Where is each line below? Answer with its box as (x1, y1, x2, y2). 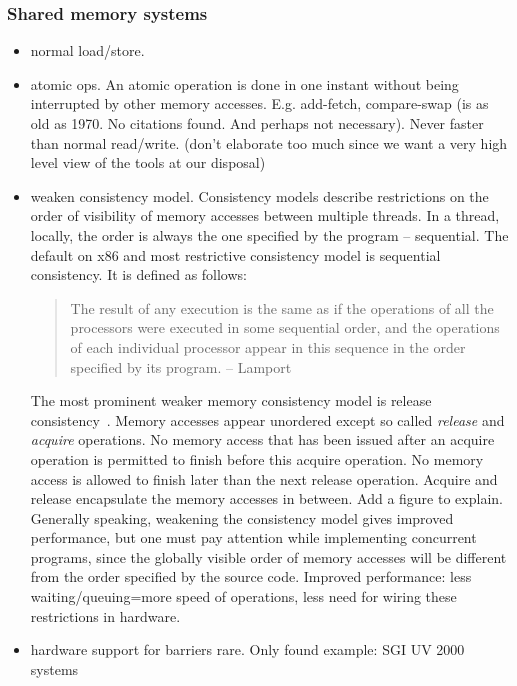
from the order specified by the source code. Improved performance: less (30, 566, 472, 587)
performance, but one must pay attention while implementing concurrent (30, 527, 477, 548)
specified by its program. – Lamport (70, 356, 292, 377)
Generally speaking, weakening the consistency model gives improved (30, 507, 454, 528)
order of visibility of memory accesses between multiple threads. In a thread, (30, 205, 500, 226)
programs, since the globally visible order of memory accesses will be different (30, 546, 507, 567)
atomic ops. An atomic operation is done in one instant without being (30, 73, 459, 94)
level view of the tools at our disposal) (30, 152, 266, 173)
